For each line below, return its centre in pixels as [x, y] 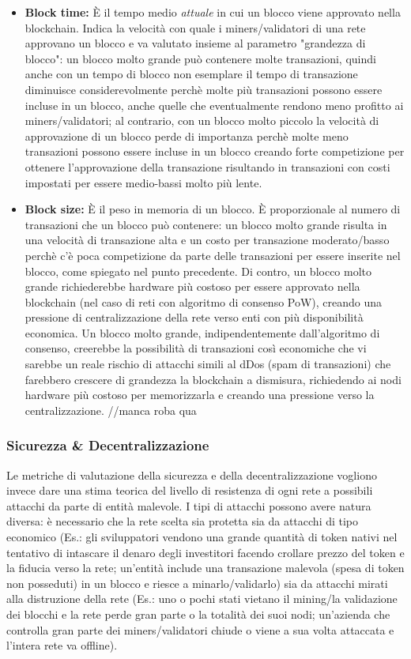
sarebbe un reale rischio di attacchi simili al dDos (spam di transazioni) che [208, 364]
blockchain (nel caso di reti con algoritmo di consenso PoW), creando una [204, 301]
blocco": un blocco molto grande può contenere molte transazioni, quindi [200, 58]
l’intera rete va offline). [62, 645]
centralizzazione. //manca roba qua [111, 410]
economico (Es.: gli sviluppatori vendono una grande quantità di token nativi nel [202, 537]
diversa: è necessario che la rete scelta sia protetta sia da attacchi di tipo [183, 521]
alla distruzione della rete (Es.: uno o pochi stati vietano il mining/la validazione [202, 599]
